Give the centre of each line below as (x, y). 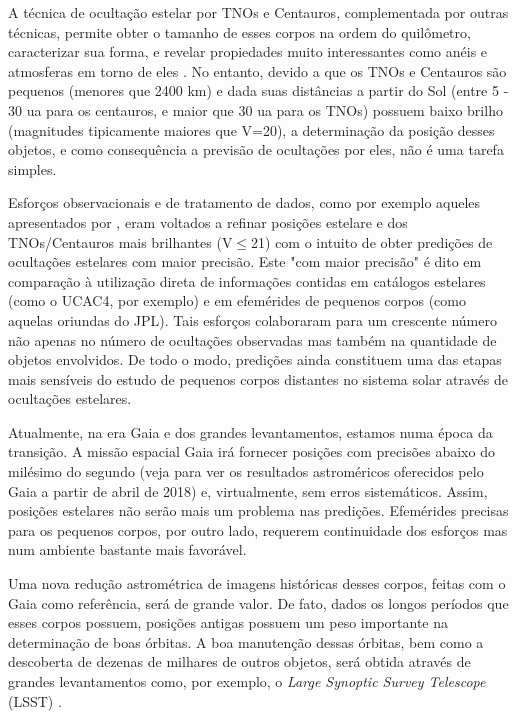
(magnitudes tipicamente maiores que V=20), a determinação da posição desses (251, 129)
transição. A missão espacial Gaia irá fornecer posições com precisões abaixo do (251, 451)
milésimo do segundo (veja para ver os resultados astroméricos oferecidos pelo (246, 471)
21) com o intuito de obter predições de (372, 241)
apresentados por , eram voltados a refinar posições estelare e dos (208, 221)
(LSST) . (35, 700)
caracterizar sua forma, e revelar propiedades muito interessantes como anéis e (248, 51)
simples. (32, 168)
